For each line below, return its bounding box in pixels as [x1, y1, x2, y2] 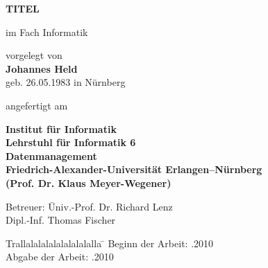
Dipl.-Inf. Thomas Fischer [6, 213, 116, 227]
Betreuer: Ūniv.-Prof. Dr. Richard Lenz [6, 199, 173, 213]
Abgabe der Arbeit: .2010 [6, 249, 114, 264]
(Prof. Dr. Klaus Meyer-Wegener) [6, 175, 171, 190]
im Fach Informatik [6, 24, 88, 39]
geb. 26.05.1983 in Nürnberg [6, 75, 126, 89]
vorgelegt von [6, 48, 62, 62]
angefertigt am [6, 98, 68, 112]
